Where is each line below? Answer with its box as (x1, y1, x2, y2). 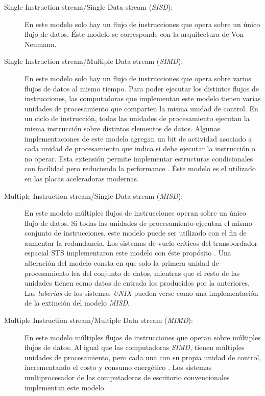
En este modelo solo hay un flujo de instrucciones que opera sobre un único (25, 18, 260, 29)
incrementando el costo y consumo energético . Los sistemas (25, 362, 212, 372)
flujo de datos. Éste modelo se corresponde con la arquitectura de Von (25, 29, 244, 39)
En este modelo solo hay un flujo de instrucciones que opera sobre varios (25, 73, 251, 83)
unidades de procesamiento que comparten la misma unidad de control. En (25, 103, 258, 113)
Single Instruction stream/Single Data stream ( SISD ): (4, 2, 173, 12)
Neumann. (25, 38, 57, 49)
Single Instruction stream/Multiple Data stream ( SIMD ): (4, 56, 183, 66)
